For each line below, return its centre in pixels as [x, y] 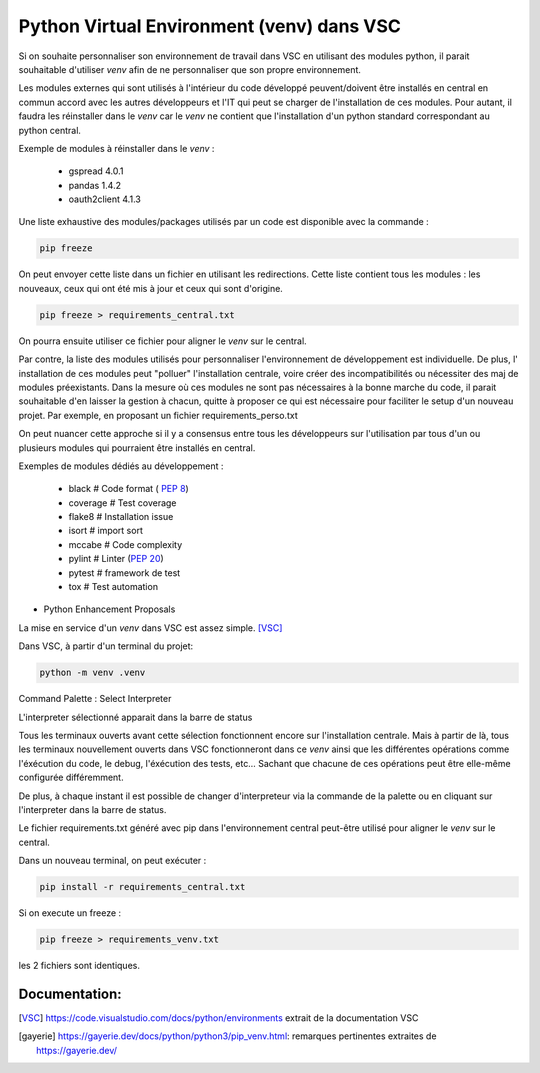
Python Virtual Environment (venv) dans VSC [210, 26]
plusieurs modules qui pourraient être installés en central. [137, 447]
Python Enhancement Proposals [109, 609]
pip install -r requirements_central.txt [142, 887]
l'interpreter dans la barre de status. [92, 809]
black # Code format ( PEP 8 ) [128, 489]
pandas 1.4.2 [95, 185]
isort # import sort [106, 531]
